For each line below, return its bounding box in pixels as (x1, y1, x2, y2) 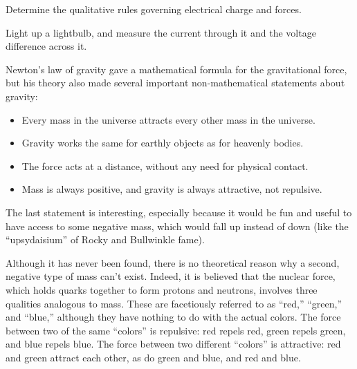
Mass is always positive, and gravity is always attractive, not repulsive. (21, 182, 322, 196)
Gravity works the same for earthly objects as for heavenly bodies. (21, 135, 304, 150)
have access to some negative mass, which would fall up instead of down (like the (6, 218, 349, 233)
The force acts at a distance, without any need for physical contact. (21, 158, 309, 173)
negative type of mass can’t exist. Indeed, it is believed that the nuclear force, (6, 269, 336, 283)
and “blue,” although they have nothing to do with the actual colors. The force (6, 310, 341, 324)
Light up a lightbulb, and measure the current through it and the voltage (6, 25, 316, 39)
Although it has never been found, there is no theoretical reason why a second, (6, 255, 340, 269)
